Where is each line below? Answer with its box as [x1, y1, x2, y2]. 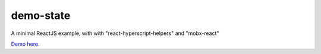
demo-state [11, 9, 71, 22]
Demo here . [11, 40, 40, 47]
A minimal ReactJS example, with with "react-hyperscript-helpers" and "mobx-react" [11, 30, 219, 37]
